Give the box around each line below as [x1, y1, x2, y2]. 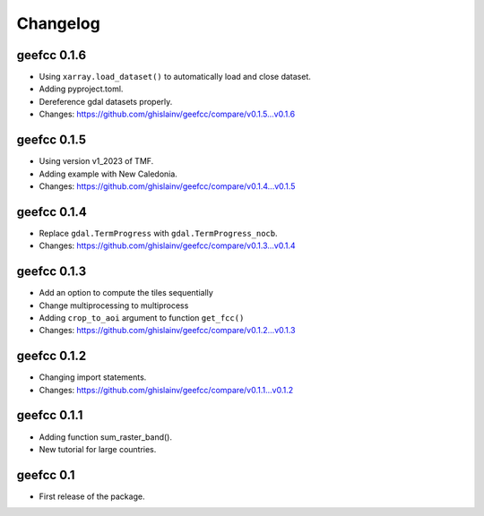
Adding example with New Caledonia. [39, 168, 178, 179]
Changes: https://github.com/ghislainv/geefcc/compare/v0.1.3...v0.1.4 [39, 240, 296, 251]
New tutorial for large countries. [39, 443, 157, 454]
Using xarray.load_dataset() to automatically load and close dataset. [39, 72, 311, 82]
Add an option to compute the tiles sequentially [39, 288, 214, 298]
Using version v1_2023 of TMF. [39, 156, 154, 167]
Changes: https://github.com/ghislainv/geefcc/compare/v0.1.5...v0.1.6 [39, 108, 296, 120]
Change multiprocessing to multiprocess [39, 300, 189, 311]
